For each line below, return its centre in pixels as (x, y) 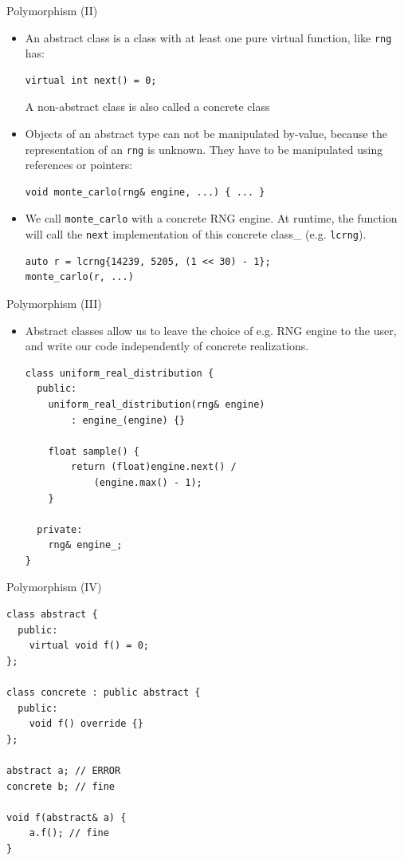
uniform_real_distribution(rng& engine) (157, 404)
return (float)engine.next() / (154, 467)
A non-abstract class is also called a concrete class (147, 107)
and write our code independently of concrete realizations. (167, 346)
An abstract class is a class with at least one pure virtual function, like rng (208, 37)
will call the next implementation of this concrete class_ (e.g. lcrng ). (196, 234)
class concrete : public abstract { (104, 693)
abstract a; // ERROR (64, 771)
